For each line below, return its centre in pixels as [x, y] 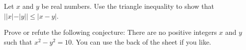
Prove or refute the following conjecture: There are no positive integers [110, 32]
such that [18, 41]
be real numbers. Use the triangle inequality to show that [128, 6]
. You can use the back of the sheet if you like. [141, 41]
